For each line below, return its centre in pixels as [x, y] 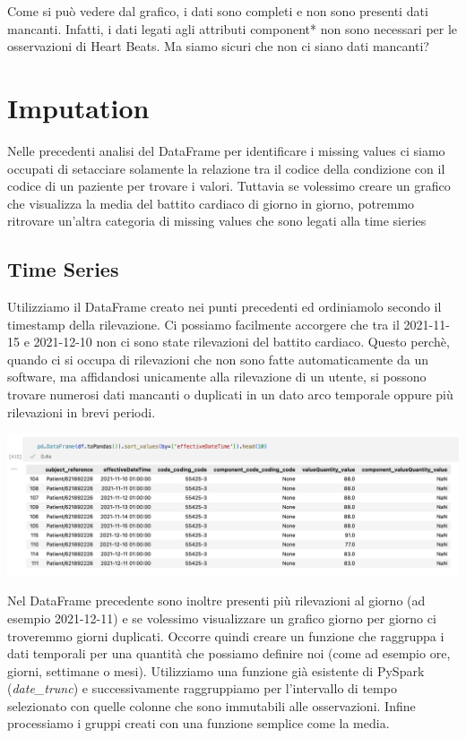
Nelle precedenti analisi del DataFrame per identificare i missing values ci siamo [226, 150]
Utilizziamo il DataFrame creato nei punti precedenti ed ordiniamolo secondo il [224, 307]
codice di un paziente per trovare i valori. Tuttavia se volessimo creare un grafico [229, 186]
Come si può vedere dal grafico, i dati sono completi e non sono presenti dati [218, 11]
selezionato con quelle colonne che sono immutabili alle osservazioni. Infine [211, 705]
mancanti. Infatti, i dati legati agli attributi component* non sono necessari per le [233, 28]
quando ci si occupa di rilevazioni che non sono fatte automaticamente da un [218, 359]
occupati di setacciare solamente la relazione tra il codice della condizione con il [226, 168]
